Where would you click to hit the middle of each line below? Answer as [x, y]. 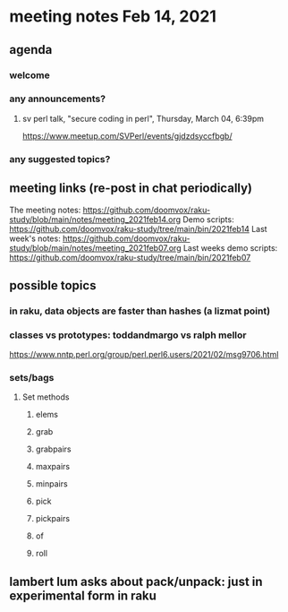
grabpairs [53, 449]
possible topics [53, 285]
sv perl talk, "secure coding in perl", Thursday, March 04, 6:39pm [143, 118]
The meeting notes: [45, 210]
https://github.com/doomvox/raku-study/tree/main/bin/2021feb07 [130, 257]
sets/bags [32, 378]
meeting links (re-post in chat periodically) [131, 189]
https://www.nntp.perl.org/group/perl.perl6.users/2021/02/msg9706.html [144, 355]
